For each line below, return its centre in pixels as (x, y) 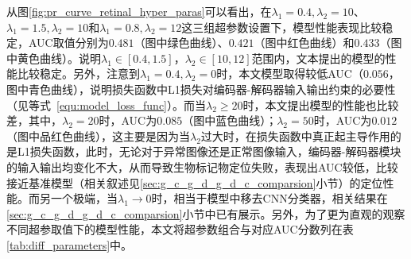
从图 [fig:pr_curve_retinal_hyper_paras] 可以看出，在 (139, 11)
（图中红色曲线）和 (304, 43)
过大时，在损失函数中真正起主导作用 (295, 135)
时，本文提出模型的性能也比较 (321, 104)
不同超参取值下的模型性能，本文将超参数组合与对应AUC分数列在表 (180, 229)
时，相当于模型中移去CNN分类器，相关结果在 (269, 198)
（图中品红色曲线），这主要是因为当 (98, 135)
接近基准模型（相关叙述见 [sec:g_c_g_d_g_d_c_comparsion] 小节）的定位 (195, 182)
